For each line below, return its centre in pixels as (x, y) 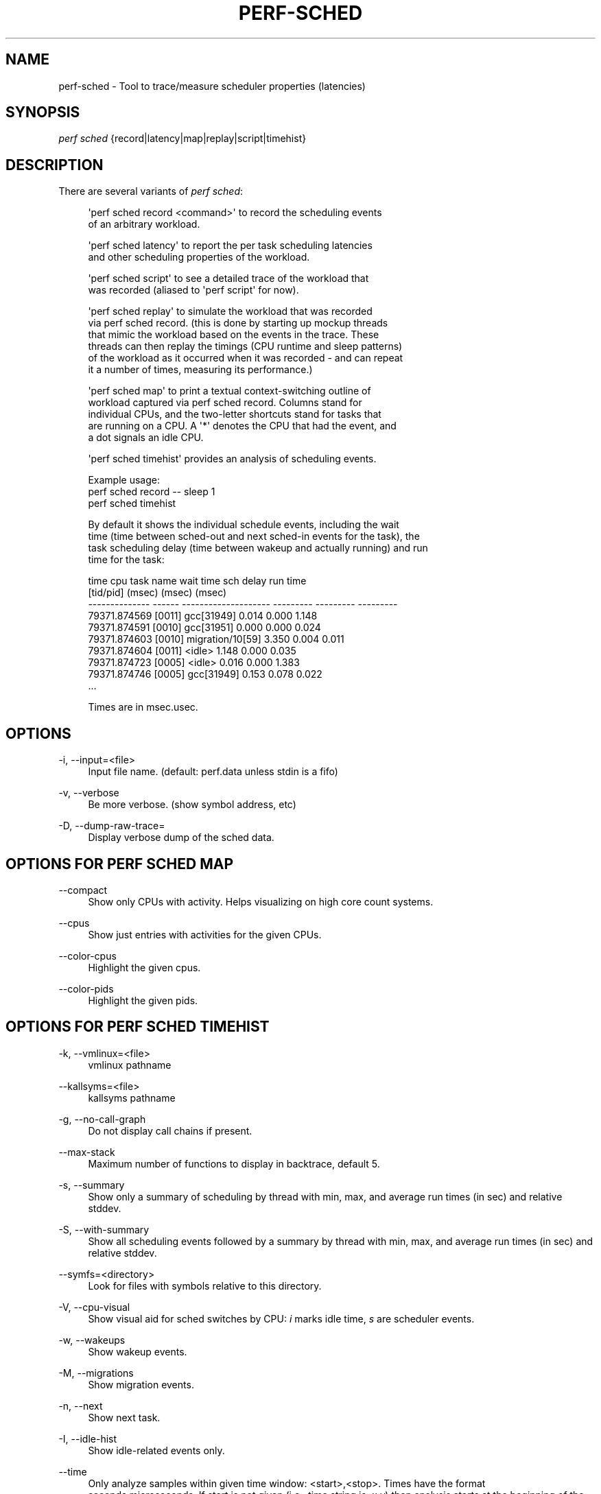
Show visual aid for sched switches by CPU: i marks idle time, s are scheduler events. (281, 1318)
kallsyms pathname (132, 1098)
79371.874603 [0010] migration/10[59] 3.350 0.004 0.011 (216, 639)
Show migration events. (141, 1384)
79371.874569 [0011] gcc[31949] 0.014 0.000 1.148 (203, 616)
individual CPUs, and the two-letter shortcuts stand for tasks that (235, 414)
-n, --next (81, 1406)
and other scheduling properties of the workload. (199, 257)
